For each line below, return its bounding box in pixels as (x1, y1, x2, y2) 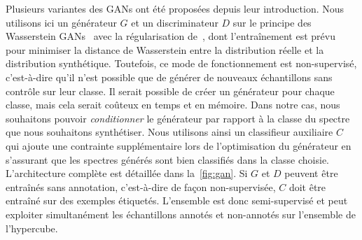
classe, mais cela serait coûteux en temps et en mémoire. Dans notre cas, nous (6, 97, 340, 112)
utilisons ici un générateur (6, 15, 117, 29)
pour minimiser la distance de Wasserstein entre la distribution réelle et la (6, 42, 324, 57)
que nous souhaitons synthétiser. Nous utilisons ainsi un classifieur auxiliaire (6, 125, 333, 139)
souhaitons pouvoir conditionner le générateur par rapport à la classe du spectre (6, 111, 350, 125)
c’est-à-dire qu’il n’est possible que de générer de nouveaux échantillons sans (6, 69, 333, 84)
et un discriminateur (131, 15, 218, 29)
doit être (288, 179, 326, 194)
